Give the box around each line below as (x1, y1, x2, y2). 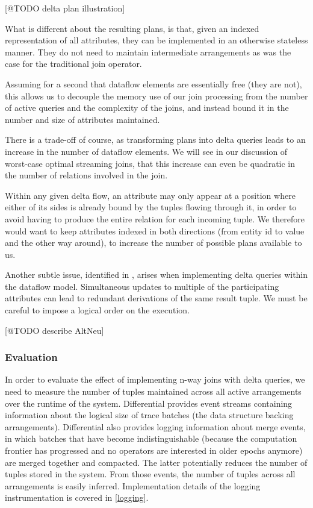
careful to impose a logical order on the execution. (5, 304, 190, 316)
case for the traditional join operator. (5, 57, 142, 70)
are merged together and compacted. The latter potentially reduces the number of (5, 456, 308, 468)
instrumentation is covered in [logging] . (5, 491, 149, 504)
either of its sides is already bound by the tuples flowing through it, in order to (5, 201, 297, 213)
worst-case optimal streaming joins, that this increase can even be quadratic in (5, 157, 296, 169)
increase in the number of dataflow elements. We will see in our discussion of (5, 145, 288, 157)
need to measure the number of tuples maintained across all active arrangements (5, 385, 302, 398)
